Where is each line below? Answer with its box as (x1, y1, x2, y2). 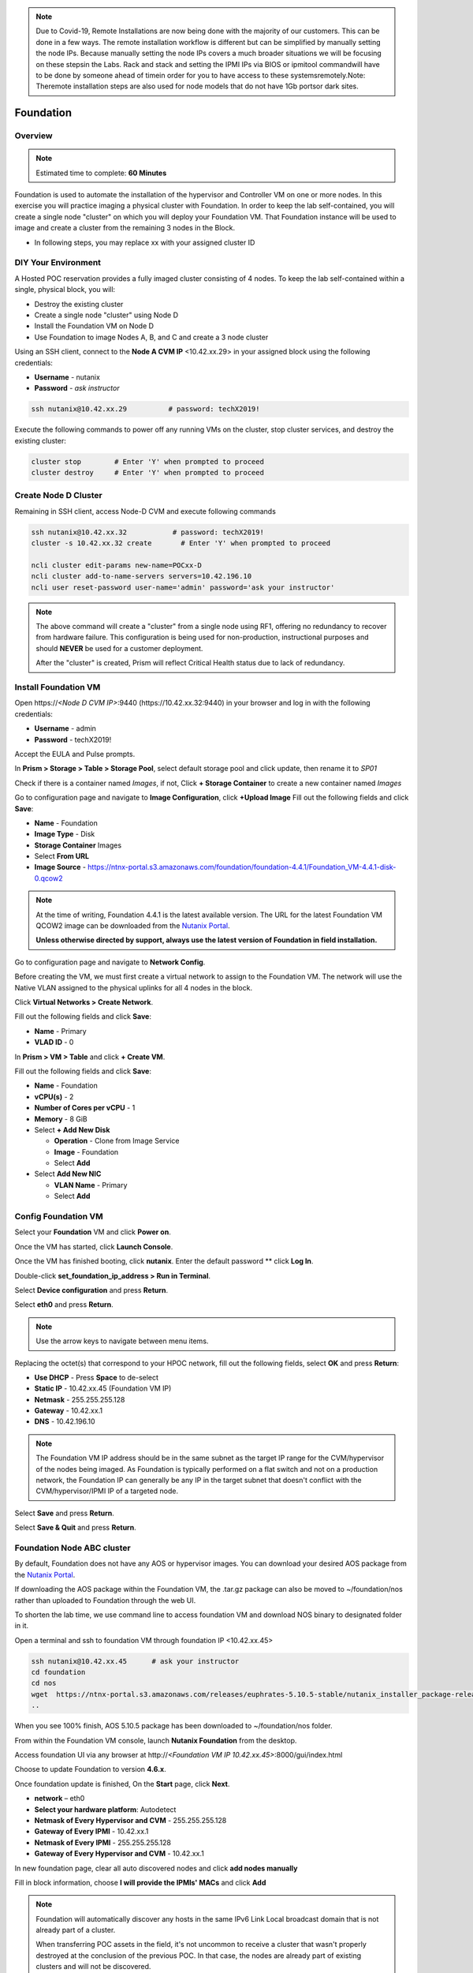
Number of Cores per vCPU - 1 (34, 1103, 136, 1113)
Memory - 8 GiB (34, 1114, 88, 1124)
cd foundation (31, 1668, 86, 1677)
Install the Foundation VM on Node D (34, 321, 154, 331)
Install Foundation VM (14, 682, 101, 693)
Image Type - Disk (34, 829, 95, 839)
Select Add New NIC (34, 1169, 102, 1179)
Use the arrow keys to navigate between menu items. (35, 1336, 209, 1346)
